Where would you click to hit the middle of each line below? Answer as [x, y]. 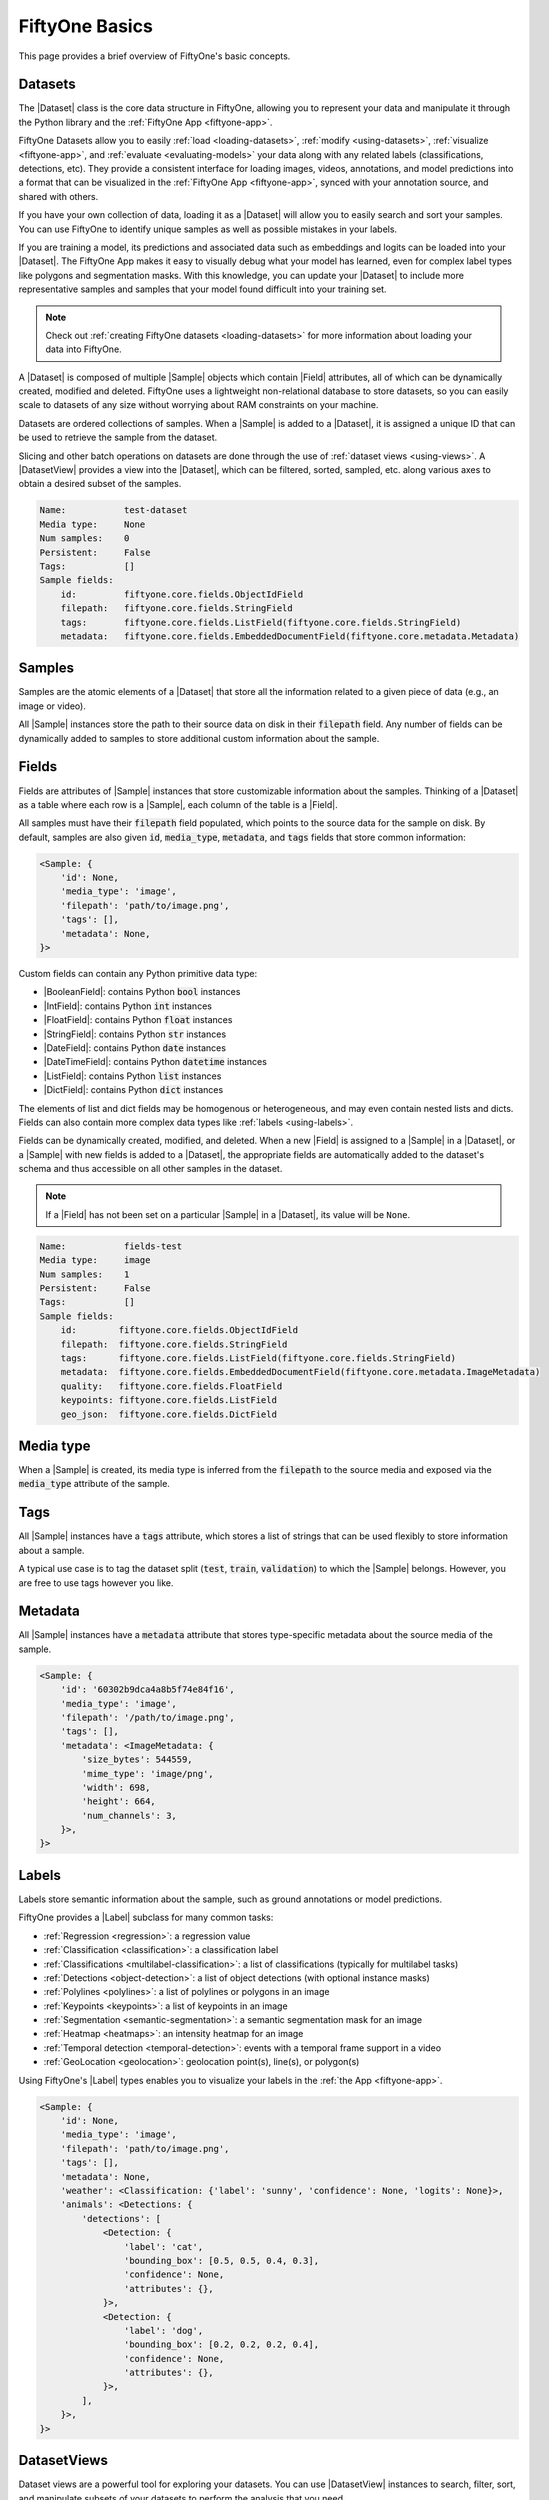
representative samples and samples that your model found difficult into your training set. [202, 289]
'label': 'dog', [163, 2330]
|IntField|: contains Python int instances [127, 1006]
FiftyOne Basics [86, 26]
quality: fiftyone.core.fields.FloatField [171, 1386]
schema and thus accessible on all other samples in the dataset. [150, 1169]
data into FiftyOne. [83, 349]
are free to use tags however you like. [96, 1582]
